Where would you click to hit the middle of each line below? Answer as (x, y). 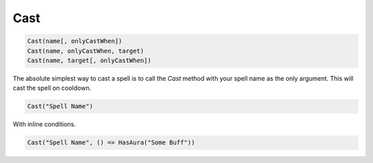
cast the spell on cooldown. (52, 88)
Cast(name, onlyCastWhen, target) (86, 51)
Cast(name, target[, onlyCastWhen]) (89, 60)
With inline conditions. (44, 124)
